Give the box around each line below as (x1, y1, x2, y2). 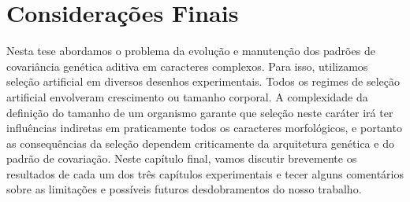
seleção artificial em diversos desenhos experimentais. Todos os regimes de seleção (6, 73, 400, 90)
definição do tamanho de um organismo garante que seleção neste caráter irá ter (6, 104, 393, 120)
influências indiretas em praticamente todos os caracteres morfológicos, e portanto (6, 119, 402, 136)
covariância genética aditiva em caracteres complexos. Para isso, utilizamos (6, 57, 368, 74)
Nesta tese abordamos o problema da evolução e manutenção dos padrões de (6, 42, 375, 59)
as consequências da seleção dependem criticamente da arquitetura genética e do (6, 134, 394, 151)
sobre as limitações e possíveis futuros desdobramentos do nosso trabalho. (6, 181, 362, 197)
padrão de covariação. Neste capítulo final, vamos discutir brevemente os (6, 150, 357, 167)
